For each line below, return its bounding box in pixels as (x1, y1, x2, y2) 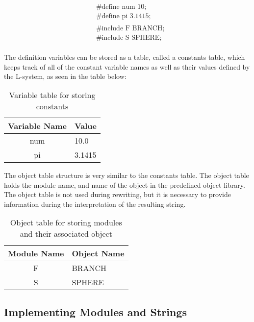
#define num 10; (96, 3, 147, 11)
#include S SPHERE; (96, 34, 162, 42)
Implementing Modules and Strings (4, 304, 187, 319)
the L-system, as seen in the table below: (4, 71, 127, 81)
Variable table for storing (9, 89, 96, 100)
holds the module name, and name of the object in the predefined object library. (4, 179, 245, 190)
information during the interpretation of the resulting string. (4, 198, 186, 209)
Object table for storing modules (10, 217, 122, 228)
